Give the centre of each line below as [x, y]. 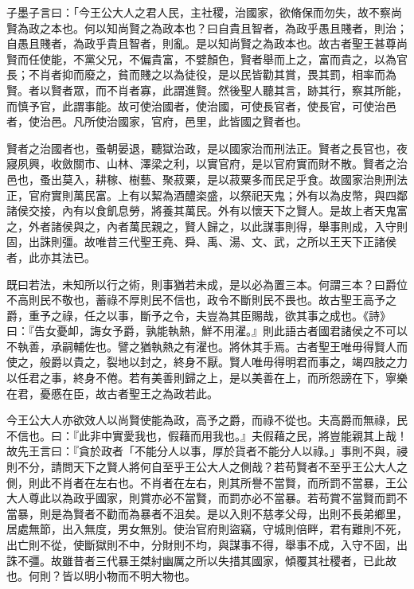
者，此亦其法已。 [51, 257]
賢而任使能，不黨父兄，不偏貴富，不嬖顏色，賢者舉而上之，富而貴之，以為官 [207, 59]
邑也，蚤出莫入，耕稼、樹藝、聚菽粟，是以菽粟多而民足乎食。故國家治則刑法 [207, 179]
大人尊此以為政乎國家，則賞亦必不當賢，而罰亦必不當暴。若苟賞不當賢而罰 [201, 498]
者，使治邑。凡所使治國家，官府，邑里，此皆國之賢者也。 [157, 121]
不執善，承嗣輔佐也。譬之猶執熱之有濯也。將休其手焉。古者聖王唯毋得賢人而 [207, 346]
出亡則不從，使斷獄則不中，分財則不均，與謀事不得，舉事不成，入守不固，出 [207, 544]
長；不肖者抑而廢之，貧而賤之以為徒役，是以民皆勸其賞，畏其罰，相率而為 [201, 74]
